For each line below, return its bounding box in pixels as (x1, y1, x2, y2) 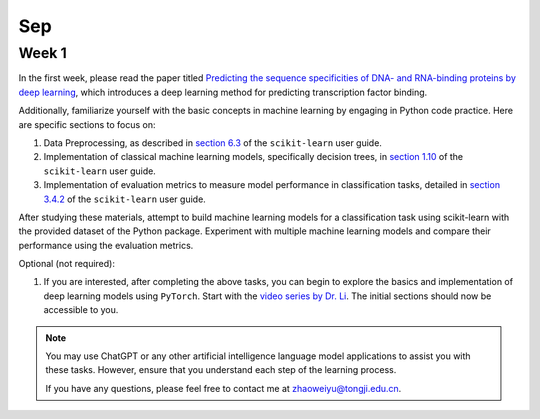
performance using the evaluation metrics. (18, 239, 194, 251)
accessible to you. (43, 304, 119, 316)
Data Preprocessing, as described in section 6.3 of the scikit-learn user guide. (43, 136, 382, 149)
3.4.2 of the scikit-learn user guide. (43, 193, 207, 205)
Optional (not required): (18, 258, 115, 270)
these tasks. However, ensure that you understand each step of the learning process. (45, 364, 397, 376)
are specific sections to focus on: (18, 118, 156, 130)
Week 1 (18, 44, 67, 62)
